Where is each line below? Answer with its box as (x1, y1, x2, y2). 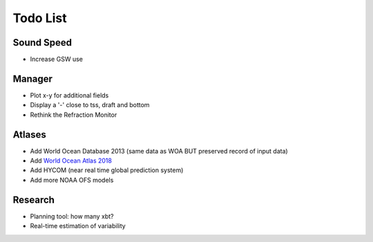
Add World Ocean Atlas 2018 (30, 156, 112, 165)
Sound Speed (12, 37, 73, 48)
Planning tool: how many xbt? (30, 212, 114, 221)
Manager (12, 73, 53, 84)
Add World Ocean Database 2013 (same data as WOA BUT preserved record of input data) (30, 147, 288, 155)
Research (12, 194, 55, 205)
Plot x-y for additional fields (30, 91, 109, 100)
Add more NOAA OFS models (30, 176, 114, 184)
